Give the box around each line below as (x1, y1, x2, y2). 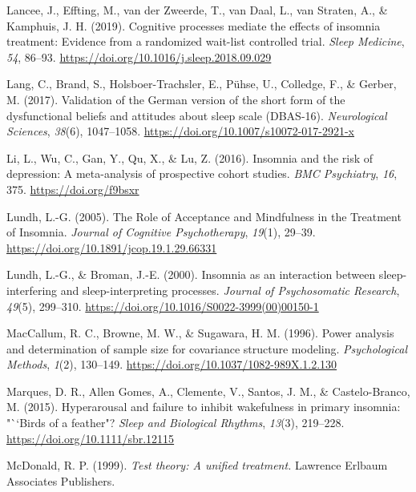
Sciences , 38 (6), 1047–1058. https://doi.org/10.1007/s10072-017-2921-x (6, 123, 355, 139)
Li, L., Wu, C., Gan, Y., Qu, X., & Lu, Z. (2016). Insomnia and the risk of (6, 149, 374, 166)
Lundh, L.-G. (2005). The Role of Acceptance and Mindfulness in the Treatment (6, 208, 402, 224)
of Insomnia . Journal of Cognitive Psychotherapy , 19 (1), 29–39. (6, 224, 316, 240)
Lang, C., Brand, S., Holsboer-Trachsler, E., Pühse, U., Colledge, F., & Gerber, (6, 75, 397, 92)
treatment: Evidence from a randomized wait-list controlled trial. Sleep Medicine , (6, 33, 405, 50)
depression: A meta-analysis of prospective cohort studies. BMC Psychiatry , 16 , (6, 165, 398, 182)
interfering (6, 281, 58, 298)
